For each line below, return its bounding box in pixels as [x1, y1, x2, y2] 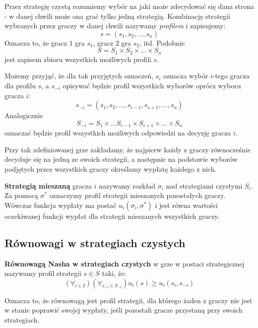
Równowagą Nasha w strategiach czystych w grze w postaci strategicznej [4, 258, 245, 268]
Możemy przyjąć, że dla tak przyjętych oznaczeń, [4, 70, 153, 81]
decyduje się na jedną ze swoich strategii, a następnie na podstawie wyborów [4, 154, 238, 164]
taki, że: [102, 268, 127, 278]
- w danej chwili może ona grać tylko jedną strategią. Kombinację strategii [4, 10, 230, 21]
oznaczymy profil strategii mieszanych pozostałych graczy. [49, 190, 226, 200]
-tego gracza [212, 70, 250, 81]
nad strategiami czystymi [166, 180, 243, 191]
